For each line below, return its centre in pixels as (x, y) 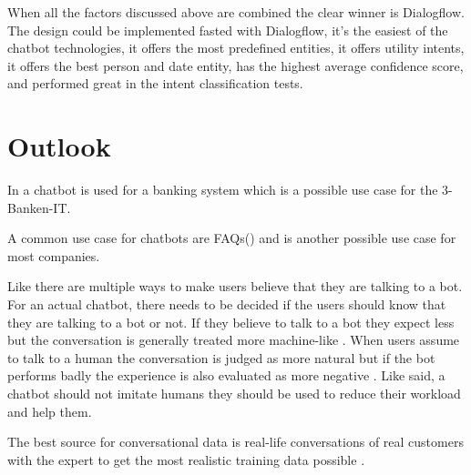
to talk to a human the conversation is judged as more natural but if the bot (221, 357)
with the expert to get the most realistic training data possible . (186, 459)
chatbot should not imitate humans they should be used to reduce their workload (234, 394)
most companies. (54, 255)
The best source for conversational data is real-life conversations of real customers (235, 442)
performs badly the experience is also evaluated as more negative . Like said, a (226, 375)
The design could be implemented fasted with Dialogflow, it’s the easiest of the (228, 30)
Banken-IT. (39, 207)
